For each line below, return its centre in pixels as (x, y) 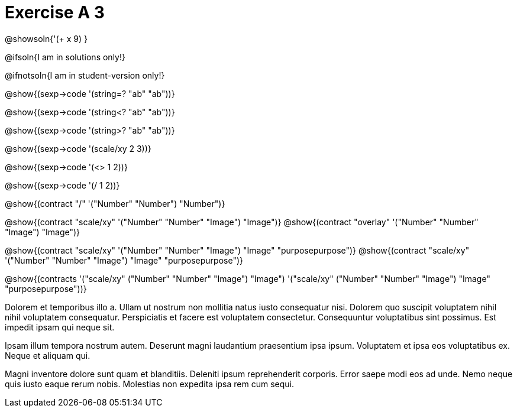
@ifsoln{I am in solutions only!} (65, 57)
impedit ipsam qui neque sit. (60, 327)
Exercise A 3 (55, 12)
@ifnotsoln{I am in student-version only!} (85, 75)
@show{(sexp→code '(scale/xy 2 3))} (78, 148)
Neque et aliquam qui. (48, 355)
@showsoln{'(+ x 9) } (46, 38)
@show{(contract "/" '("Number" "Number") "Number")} (115, 203)
